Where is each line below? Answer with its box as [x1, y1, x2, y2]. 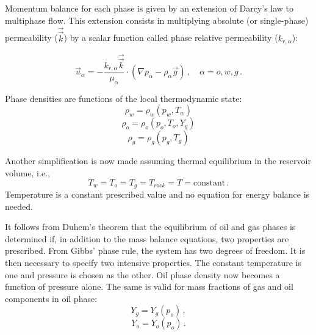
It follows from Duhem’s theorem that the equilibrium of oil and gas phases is [5, 220, 296, 233]
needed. [5, 200, 33, 212]
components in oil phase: [5, 292, 98, 304]
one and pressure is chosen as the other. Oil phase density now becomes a [5, 268, 280, 281]
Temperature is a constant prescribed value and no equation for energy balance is [5, 188, 310, 201]
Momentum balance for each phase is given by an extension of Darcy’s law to [5, 2, 294, 14]
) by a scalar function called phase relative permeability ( [63, 31, 278, 44]
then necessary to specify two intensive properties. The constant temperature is [5, 256, 302, 268]
